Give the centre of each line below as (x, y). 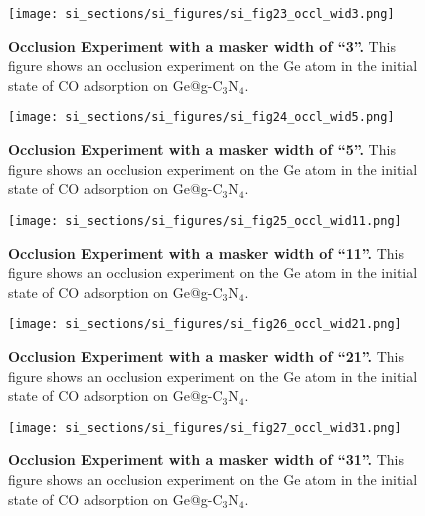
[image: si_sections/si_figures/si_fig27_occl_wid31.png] (205, 427)
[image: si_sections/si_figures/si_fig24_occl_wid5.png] (201, 117)
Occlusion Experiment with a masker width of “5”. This (202, 149)
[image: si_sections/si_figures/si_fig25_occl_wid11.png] (205, 220)
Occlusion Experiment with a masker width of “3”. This (202, 45)
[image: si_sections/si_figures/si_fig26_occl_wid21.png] (205, 324)
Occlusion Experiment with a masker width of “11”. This (206, 252)
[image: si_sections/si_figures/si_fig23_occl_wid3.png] (201, 14)
